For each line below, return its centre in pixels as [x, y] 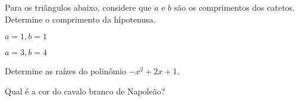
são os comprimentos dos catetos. [235, 7]
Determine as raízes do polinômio [66, 71]
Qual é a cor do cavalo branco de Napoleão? [85, 91]
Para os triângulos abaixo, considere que [78, 7]
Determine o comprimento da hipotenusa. [80, 19]
